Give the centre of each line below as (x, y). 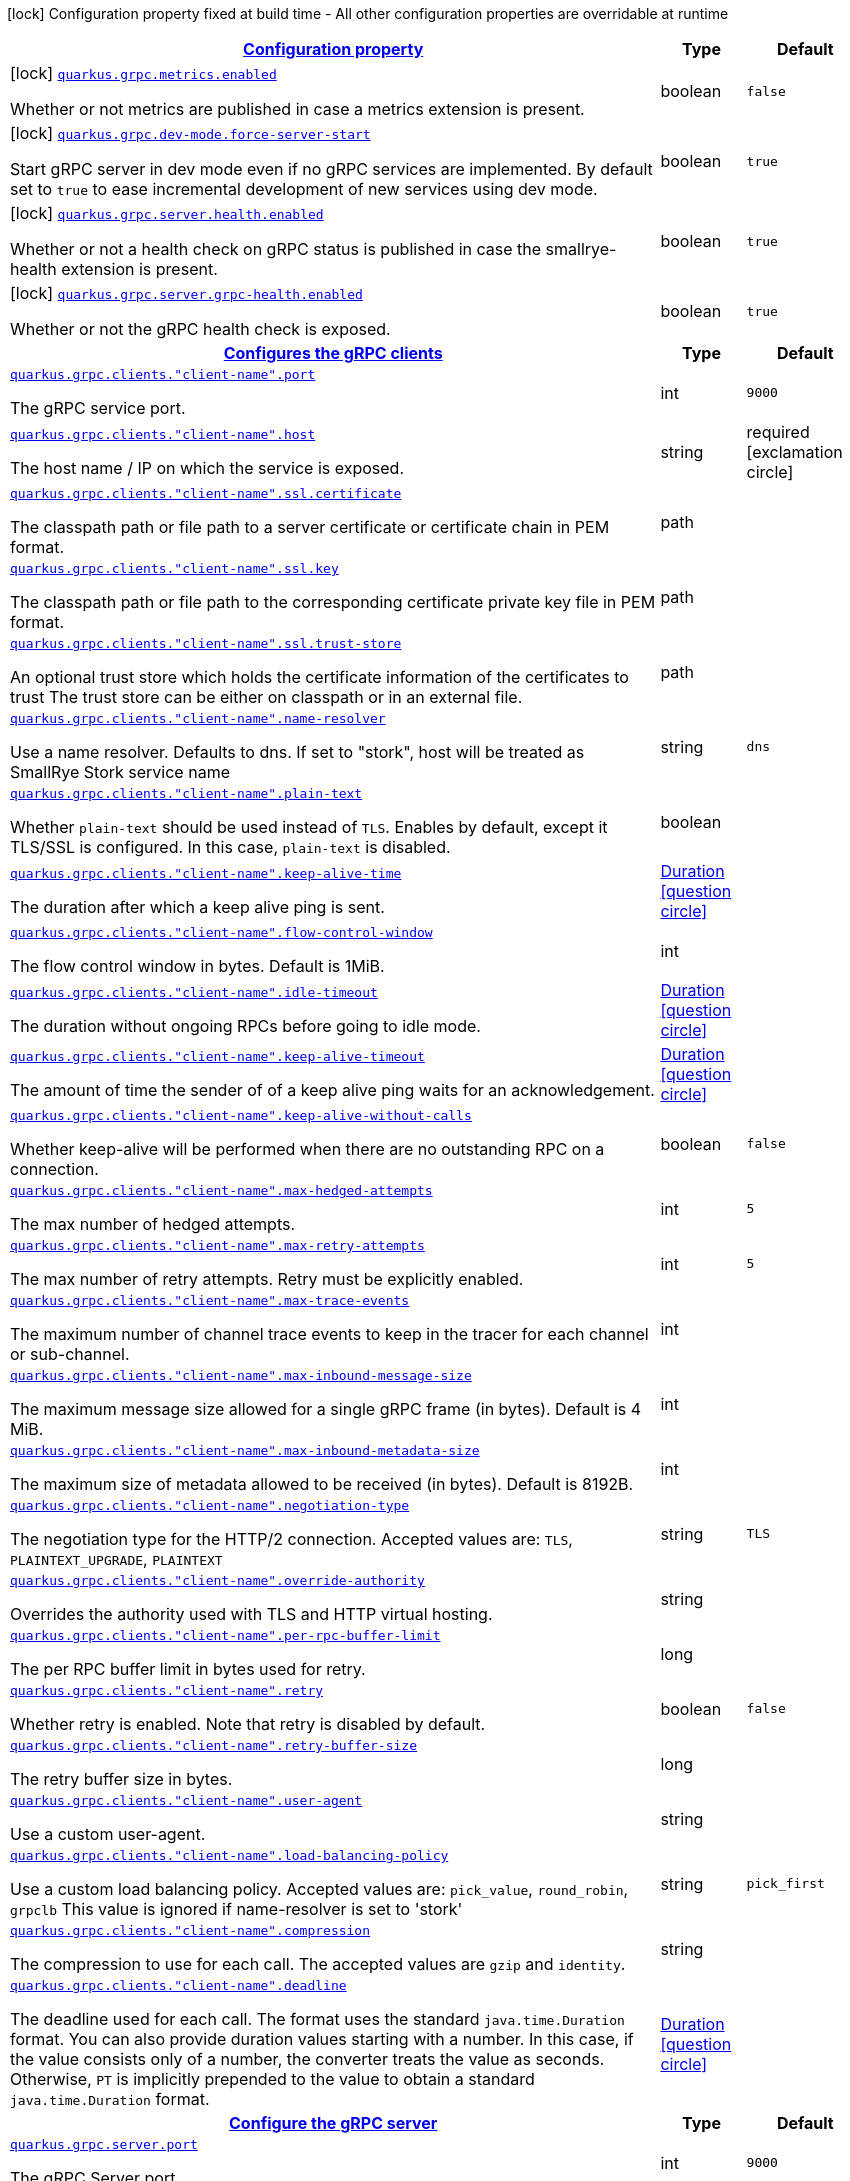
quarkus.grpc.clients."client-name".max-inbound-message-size (241, 1375)
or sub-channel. (70, 1354)
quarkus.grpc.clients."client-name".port (163, 374)
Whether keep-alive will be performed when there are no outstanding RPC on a (307, 1149)
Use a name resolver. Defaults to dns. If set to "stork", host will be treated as (297, 752)
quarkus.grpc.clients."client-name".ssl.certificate (206, 493)
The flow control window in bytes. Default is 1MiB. (197, 966)
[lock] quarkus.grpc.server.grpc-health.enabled (186, 293)
